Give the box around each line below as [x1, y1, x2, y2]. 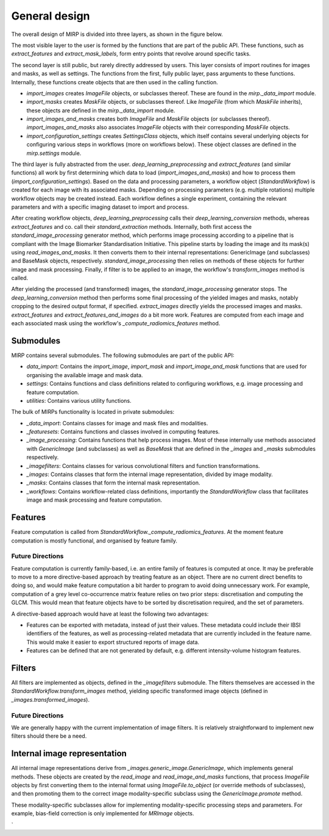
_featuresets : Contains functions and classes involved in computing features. [26, 428, 220, 436]
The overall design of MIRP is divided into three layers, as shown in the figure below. [11, 31, 223, 38]
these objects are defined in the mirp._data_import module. [26, 107, 175, 114]
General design [11, 9, 91, 23]
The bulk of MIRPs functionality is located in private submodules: [11, 408, 175, 416]
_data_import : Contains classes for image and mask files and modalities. [26, 419, 208, 427]
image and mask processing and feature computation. [26, 496, 163, 503]
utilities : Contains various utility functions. [26, 397, 132, 404]
